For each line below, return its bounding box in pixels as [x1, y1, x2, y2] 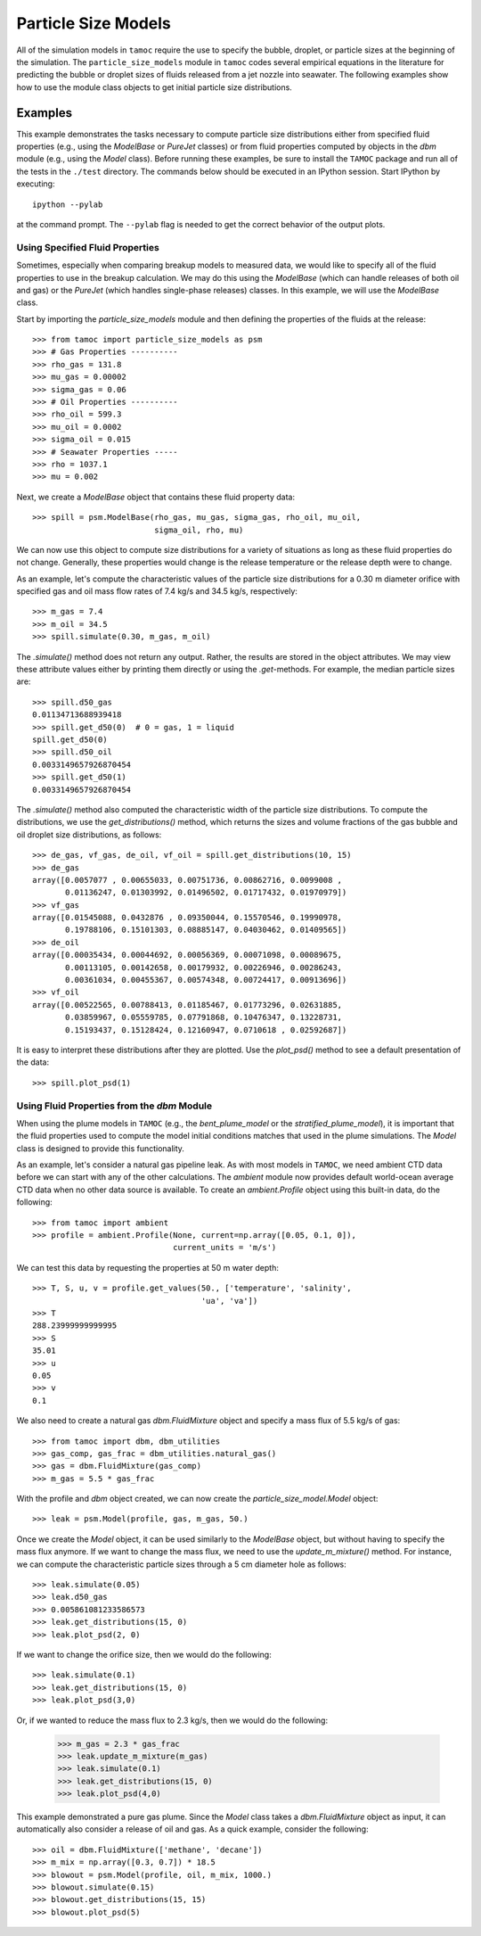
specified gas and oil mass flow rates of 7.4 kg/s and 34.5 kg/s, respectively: [16, 586, 298, 597]
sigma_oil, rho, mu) [154, 524, 244, 535]
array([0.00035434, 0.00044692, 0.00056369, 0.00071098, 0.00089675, [32, 950, 343, 960]
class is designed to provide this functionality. [16, 1142, 184, 1154]
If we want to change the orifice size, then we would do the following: [16, 1649, 272, 1660]
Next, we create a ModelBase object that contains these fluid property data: [16, 491, 296, 502]
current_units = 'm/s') [172, 1242, 277, 1253]
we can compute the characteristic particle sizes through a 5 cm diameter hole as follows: [16, 1559, 346, 1569]
